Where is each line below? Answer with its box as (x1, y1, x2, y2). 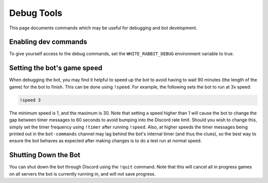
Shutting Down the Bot (9, 151, 80, 159)
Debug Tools (9, 7, 63, 18)
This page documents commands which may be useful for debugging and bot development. (9, 25, 198, 31)
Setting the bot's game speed (9, 64, 103, 72)
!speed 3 (19, 97, 41, 103)
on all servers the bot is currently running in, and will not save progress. (9, 171, 156, 177)
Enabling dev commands (9, 38, 87, 46)
